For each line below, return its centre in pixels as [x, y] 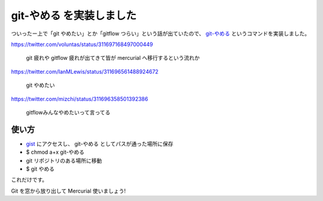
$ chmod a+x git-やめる [55, 152]
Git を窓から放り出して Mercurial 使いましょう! [68, 191]
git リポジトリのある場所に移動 [64, 160]
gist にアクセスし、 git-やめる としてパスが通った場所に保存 [100, 144]
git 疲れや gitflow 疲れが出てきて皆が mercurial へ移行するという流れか [113, 58]
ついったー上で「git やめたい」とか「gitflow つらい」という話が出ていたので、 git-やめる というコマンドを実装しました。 [161, 33]
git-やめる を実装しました [74, 16]
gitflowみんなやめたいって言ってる [68, 112]
